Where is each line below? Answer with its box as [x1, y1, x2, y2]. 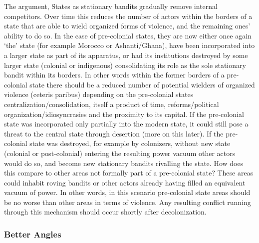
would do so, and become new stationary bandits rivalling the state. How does [4, 157, 244, 168]
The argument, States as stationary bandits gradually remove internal [4, 1, 218, 11]
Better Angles [4, 227, 61, 240]
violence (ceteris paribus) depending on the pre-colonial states [4, 89, 194, 99]
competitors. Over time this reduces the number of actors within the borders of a [4, 10, 253, 21]
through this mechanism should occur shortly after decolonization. [4, 206, 207, 217]
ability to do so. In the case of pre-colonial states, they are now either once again [4, 30, 252, 40]
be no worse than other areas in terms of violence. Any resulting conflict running [4, 196, 251, 207]
